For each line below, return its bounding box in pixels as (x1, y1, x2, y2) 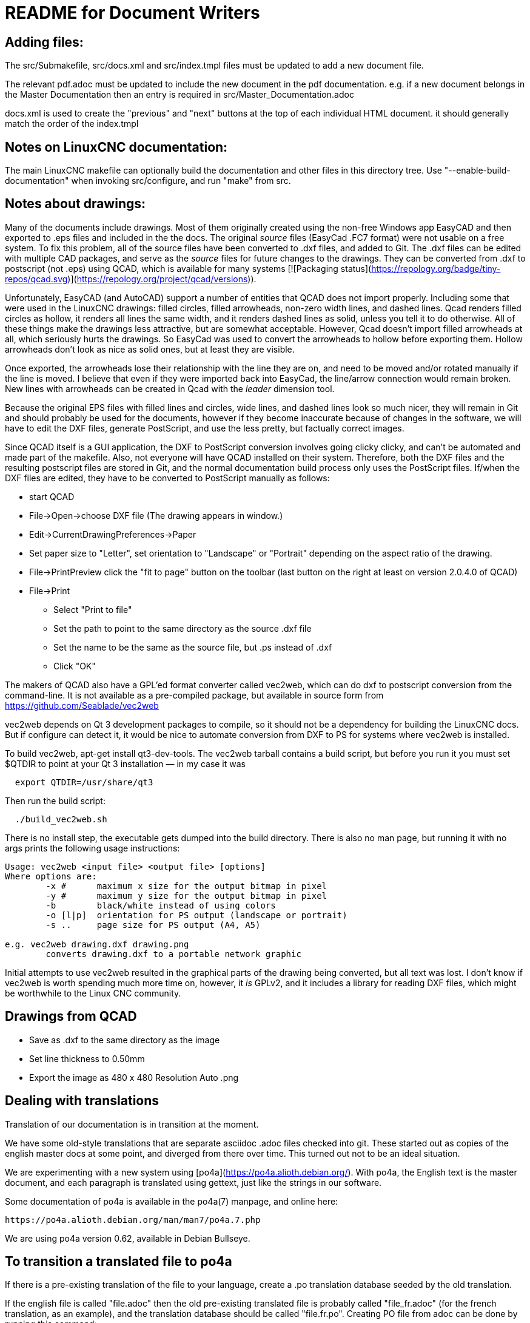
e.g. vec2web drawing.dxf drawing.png (5, 939, 189, 949)
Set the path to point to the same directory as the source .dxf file (53, 623, 312, 634)
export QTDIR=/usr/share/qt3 (15, 777, 153, 787)
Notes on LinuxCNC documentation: (5, 139, 228, 155)
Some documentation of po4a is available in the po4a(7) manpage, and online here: (5, 1196, 338, 1206)
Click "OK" (53, 660, 96, 671)
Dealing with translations (5, 1093, 159, 1109)
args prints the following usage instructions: (5, 842, 180, 853)
